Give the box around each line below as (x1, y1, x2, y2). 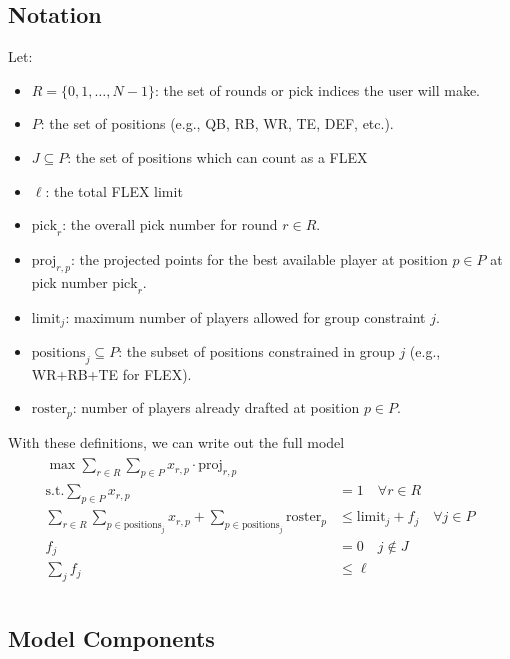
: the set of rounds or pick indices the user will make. (154, 79, 481, 100)
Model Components (8, 622, 215, 653)
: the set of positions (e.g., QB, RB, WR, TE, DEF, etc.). (40, 113, 394, 134)
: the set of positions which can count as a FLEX (67, 146, 368, 167)
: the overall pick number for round (62, 214, 278, 235)
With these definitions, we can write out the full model (8, 431, 345, 452)
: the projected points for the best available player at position (70, 248, 448, 269)
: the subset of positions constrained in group (118, 341, 395, 362)
